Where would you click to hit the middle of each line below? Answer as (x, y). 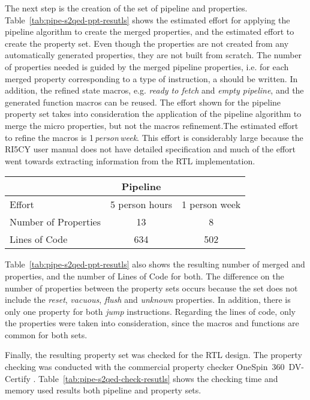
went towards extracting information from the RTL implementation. (130, 160)
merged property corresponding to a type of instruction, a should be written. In (151, 78)
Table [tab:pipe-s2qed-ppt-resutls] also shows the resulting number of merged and (155, 264)
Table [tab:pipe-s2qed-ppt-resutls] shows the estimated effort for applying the (148, 19)
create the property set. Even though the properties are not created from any (147, 43)
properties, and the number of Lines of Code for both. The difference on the (145, 276)
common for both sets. (46, 334)
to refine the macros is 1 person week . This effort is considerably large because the (154, 137)
